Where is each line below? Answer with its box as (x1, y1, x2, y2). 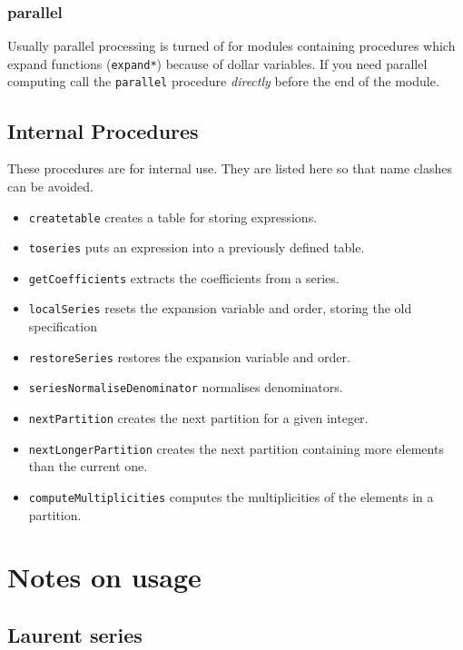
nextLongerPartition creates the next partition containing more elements (28, 438, 444, 458)
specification (28, 317, 97, 336)
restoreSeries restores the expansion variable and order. (28, 347, 350, 366)
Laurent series (7, 620, 143, 648)
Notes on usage (7, 558, 202, 596)
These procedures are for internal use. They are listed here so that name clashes (7, 159, 452, 178)
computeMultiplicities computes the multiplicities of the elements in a (28, 487, 434, 506)
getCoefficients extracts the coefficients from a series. (28, 268, 340, 287)
